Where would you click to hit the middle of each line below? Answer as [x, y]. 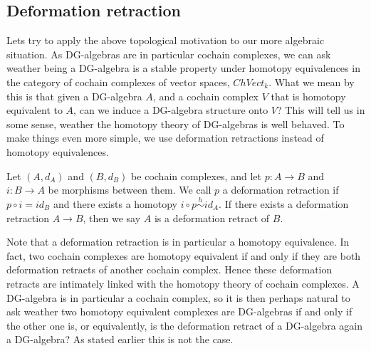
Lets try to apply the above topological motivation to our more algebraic [166, 40]
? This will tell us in [321, 110]
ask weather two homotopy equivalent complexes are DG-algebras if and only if [179, 311]
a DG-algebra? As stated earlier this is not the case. [120, 339]
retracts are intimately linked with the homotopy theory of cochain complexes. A [183, 283]
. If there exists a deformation [284, 203]
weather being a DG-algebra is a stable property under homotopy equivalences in [183, 68]
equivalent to [35, 110]
